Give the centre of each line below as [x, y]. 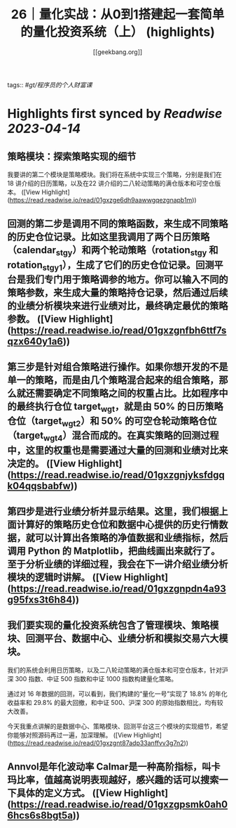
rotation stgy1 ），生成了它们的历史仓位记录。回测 [111, 266]
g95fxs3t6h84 [40, 600]
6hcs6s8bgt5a [40, 816]
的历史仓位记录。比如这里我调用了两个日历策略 [109, 237]
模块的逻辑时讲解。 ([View [65, 577]
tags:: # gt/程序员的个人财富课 [50, 84]
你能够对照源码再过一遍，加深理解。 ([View [70, 735]
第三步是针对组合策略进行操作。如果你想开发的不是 [118, 367]
